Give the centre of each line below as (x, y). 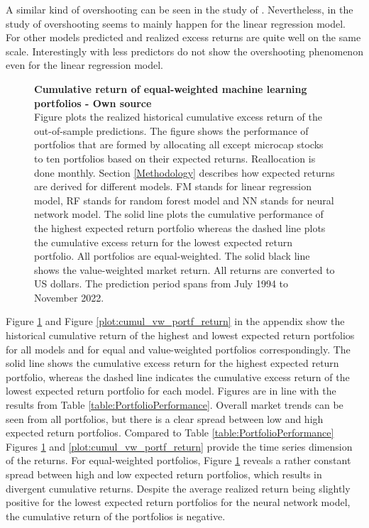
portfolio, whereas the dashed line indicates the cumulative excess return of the (178, 376)
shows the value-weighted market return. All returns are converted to (184, 269)
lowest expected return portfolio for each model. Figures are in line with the (171, 391)
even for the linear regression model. (84, 65)
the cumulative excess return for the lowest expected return (163, 242)
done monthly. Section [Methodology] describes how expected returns (184, 172)
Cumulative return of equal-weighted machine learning (171, 88)
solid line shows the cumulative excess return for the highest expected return (172, 363)
